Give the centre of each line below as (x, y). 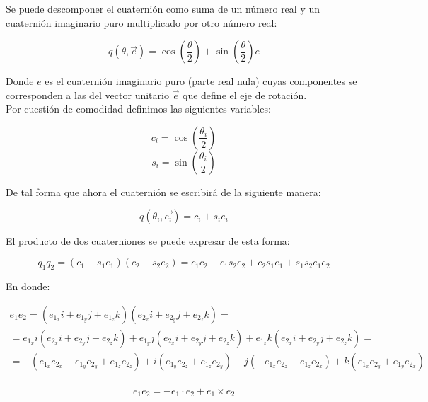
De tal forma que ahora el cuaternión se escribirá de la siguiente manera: (163, 191)
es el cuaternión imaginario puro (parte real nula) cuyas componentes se (201, 81)
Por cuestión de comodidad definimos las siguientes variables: (138, 109)
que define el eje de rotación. (245, 94)
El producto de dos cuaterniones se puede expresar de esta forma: (148, 240)
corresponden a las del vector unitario (87, 94)
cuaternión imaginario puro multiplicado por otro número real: (141, 22)
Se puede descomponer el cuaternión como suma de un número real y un (163, 8)
